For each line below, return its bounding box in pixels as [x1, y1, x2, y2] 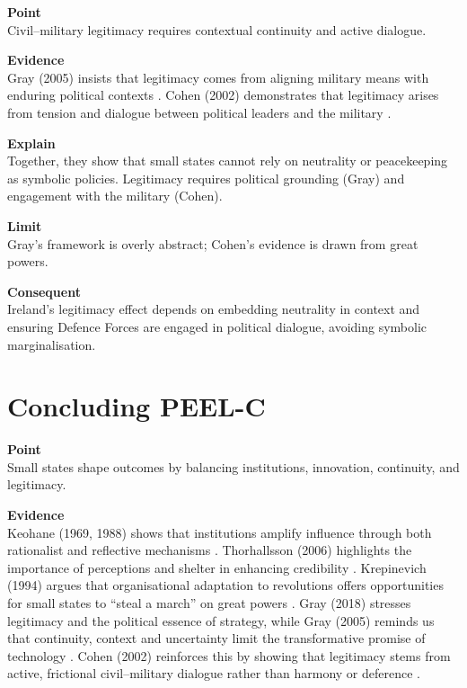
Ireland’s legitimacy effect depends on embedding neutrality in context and [7, 299, 420, 318]
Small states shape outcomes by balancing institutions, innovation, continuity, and [7, 457, 460, 476]
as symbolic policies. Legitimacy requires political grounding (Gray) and [7, 168, 405, 187]
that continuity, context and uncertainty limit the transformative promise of [7, 629, 426, 648]
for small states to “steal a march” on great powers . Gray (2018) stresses [7, 593, 411, 612]
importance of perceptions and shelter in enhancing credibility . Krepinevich [7, 558, 427, 576]
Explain [7, 133, 56, 152]
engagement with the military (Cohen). [7, 186, 223, 205]
